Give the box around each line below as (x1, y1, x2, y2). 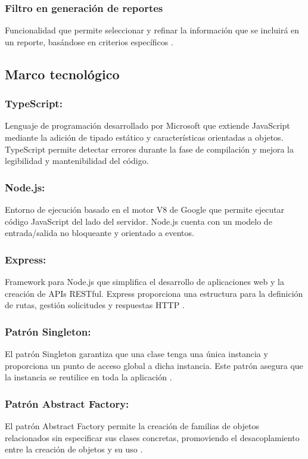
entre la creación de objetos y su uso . (5, 443, 143, 455)
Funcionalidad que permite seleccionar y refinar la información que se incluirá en (5, 24, 300, 36)
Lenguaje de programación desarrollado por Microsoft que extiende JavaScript (5, 119, 290, 132)
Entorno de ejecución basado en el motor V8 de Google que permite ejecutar (5, 203, 285, 215)
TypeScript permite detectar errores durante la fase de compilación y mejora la (5, 142, 294, 155)
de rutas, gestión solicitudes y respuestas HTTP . (5, 299, 185, 311)
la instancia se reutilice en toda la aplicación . (5, 371, 172, 383)
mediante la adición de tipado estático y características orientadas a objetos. (5, 131, 284, 143)
